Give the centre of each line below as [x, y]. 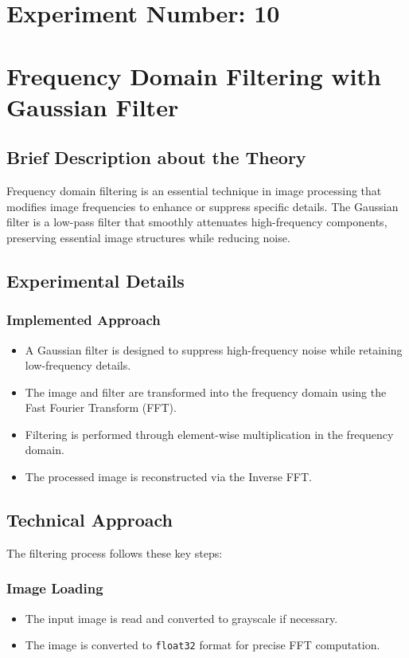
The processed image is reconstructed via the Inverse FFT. [169, 477]
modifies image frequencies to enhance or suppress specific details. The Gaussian [203, 206]
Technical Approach [90, 520]
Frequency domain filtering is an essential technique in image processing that [194, 191]
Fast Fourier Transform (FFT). [101, 407]
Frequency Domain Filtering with [194, 75]
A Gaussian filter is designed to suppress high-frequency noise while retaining [214, 349]
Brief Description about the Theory [156, 157]
